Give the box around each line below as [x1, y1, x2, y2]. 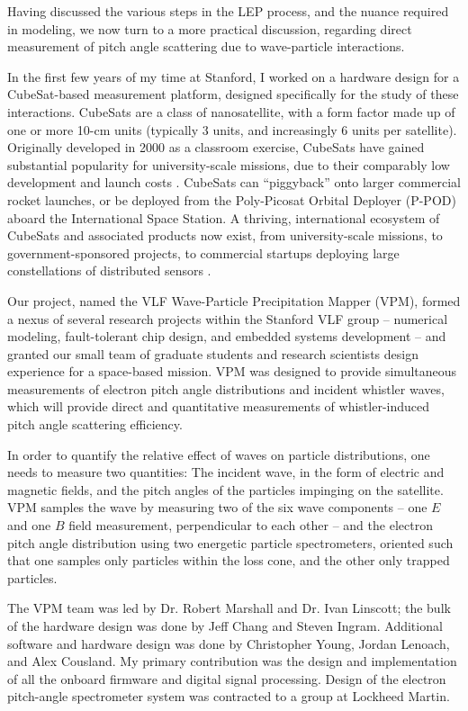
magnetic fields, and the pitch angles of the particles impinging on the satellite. [7, 480, 444, 499]
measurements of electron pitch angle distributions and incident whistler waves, [7, 379, 445, 398]
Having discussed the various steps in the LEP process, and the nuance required [7, 2, 449, 20]
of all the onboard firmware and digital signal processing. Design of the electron [7, 669, 446, 688]
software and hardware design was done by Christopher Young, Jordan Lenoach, [7, 634, 450, 652]
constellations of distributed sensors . [7, 261, 211, 280]
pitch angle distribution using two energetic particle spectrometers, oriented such [7, 533, 454, 552]
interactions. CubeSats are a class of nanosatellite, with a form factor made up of [7, 102, 455, 121]
